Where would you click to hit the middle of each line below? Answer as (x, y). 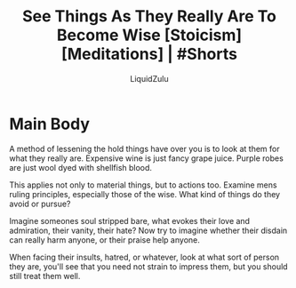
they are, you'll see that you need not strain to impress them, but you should (148, 266)
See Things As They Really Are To (149, 16)
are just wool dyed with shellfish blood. (81, 167)
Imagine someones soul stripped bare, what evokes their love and (130, 220)
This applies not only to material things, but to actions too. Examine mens (143, 185)
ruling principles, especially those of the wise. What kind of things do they (145, 194)
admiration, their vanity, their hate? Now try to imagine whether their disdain (148, 230)
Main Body (50, 124)
